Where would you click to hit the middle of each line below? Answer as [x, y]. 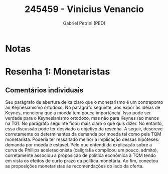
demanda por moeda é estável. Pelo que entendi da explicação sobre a [78, 144]
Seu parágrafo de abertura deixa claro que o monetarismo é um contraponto [84, 102]
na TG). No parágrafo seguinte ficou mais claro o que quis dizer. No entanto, [84, 123]
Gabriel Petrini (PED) [84, 23]
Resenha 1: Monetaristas [58, 72]
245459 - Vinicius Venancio [84, 9]
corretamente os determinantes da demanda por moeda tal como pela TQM [83, 134]
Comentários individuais [44, 90]
